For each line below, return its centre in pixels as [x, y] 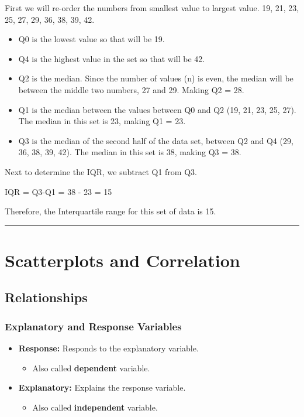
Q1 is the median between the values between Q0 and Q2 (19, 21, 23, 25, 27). [157, 109]
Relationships [46, 297]
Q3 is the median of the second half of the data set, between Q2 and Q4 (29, [156, 140]
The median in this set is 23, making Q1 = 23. [102, 121]
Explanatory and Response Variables [93, 326]
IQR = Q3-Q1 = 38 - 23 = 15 [58, 191]
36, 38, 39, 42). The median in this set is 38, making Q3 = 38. [130, 152]
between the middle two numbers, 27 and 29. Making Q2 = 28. [131, 89]
